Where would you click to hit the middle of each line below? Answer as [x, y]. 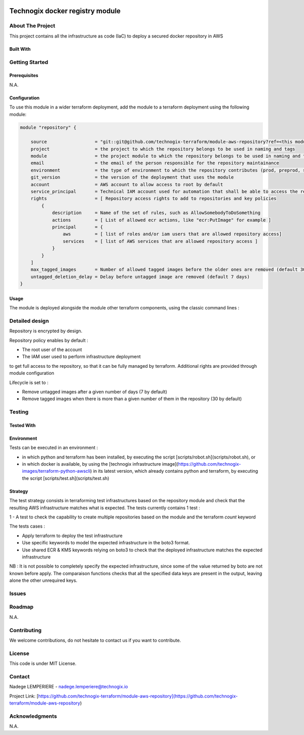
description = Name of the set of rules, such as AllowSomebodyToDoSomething [156, 213]
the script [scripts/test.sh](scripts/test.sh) [66, 478]
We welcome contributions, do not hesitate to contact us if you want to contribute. [95, 640]
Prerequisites [24, 76]
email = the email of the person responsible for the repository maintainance [155, 163]
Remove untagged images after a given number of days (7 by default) [94, 392]
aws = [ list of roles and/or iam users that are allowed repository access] [172, 234]
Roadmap [22, 607]
